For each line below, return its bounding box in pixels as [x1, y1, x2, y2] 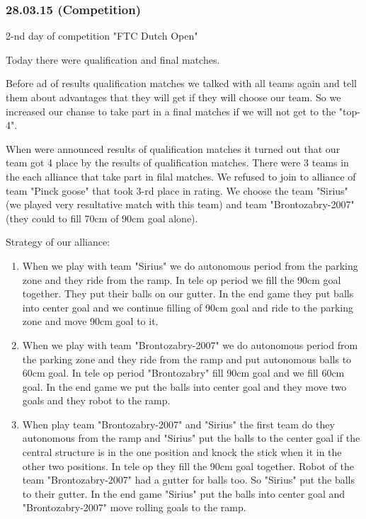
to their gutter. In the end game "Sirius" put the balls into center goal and [22, 486, 345, 501]
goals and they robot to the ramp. [22, 393, 171, 408]
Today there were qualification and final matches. [6, 52, 220, 67]
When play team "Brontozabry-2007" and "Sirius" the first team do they [22, 416, 335, 431]
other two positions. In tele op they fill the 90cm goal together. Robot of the [22, 458, 355, 473]
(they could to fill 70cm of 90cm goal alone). [6, 210, 198, 225]
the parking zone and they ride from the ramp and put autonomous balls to [22, 351, 352, 366]
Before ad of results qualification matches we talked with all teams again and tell [6, 76, 357, 91]
